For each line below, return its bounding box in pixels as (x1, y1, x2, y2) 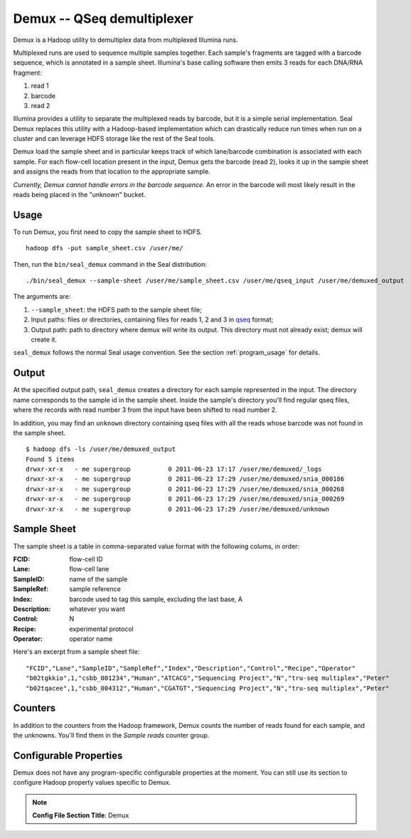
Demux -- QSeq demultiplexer (13, 11, 193, 26)
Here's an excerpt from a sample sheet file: (13, 647, 140, 656)
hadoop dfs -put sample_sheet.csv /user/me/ (26, 244, 184, 253)
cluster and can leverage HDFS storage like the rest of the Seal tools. (13, 134, 215, 143)
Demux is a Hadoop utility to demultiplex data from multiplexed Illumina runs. (13, 36, 238, 44)
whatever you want (69, 605, 126, 613)
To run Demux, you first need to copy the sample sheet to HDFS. (13, 228, 203, 236)
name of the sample (69, 575, 128, 583)
